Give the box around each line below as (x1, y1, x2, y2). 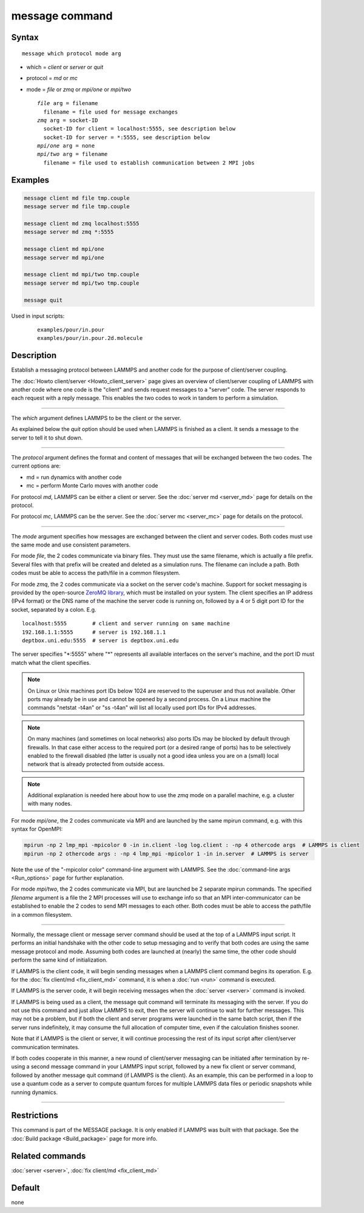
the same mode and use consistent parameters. (11, 541, 130, 549)
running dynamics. (11, 1089, 58, 1096)
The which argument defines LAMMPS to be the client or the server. (11, 414, 181, 421)
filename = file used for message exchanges (43, 108, 178, 115)
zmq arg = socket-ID (37, 117, 98, 124)
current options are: (11, 462, 61, 470)
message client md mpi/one (24, 246, 104, 253)
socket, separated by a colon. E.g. (11, 606, 96, 613)
